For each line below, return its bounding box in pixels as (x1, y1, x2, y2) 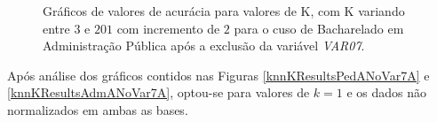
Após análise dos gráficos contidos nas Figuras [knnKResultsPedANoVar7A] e (7, 65, 430, 84)
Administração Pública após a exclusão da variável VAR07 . (43, 36, 365, 55)
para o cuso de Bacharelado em (234, 19, 404, 37)
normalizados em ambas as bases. (7, 100, 188, 118)
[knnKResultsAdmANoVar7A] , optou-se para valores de (7, 83, 310, 102)
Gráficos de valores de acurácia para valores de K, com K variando (43, 2, 405, 19)
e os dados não (346, 83, 427, 102)
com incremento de (116, 19, 220, 37)
